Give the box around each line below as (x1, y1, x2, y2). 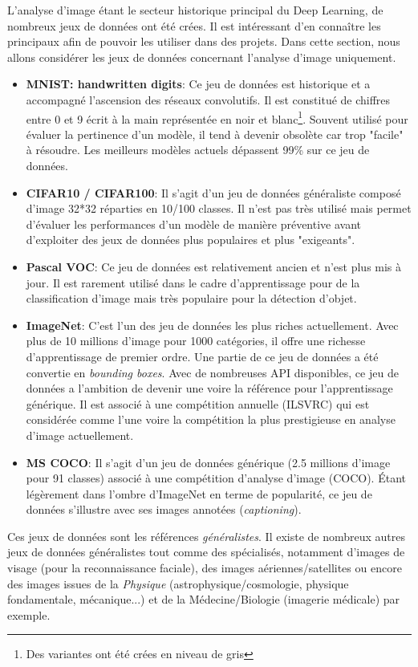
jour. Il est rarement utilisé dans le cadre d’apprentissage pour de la (26, 274, 360, 291)
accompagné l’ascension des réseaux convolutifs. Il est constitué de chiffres (26, 91, 391, 108)
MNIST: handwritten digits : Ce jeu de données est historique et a (26, 75, 371, 92)
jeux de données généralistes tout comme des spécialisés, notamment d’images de (7, 543, 405, 560)
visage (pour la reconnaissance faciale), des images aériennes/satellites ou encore (7, 559, 402, 576)
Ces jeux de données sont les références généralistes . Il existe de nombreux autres (7, 527, 406, 544)
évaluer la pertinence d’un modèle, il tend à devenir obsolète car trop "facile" (26, 125, 404, 142)
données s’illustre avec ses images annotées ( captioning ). (26, 501, 302, 518)
